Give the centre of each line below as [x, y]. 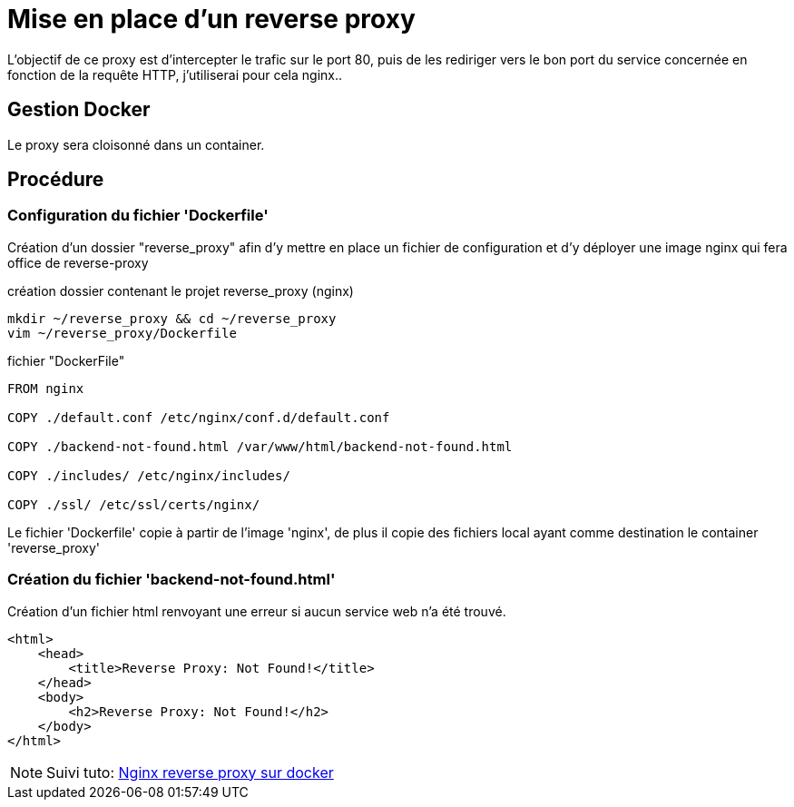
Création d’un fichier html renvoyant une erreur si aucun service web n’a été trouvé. [257, 611]
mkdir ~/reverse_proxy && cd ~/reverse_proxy [172, 318]
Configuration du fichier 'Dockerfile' [138, 216]
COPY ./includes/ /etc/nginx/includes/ [149, 475]
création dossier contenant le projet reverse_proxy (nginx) [181, 290]
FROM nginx [46, 388]
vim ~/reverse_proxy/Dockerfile [122, 333]
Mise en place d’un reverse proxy [211, 19]
